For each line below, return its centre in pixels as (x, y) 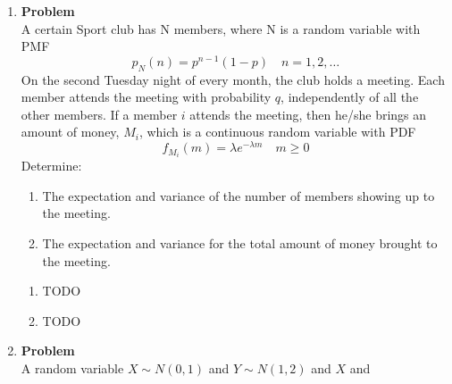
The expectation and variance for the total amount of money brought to (240, 242)
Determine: (51, 166)
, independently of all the (350, 97)
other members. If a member (99, 114)
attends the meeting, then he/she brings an (308, 114)
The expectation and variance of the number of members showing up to (239, 195)
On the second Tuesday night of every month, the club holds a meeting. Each (233, 79)
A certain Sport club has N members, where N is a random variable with (221, 28)
